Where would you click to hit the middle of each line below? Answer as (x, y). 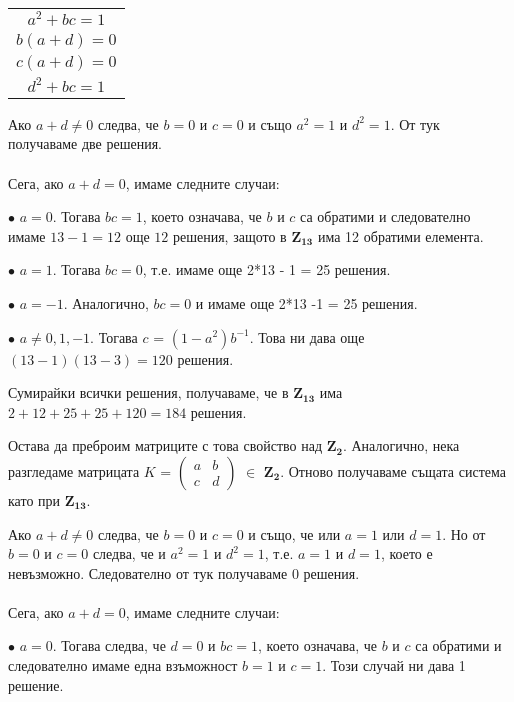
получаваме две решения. (85, 143)
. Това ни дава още (307, 336)
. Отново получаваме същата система (393, 470)
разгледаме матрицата (74, 470)
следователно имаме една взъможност (123, 665)
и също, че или (294, 533)
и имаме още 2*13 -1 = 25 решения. (306, 302)
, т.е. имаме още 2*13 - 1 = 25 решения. (266, 269)
